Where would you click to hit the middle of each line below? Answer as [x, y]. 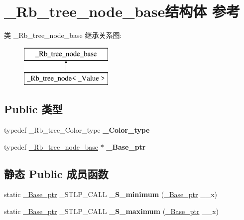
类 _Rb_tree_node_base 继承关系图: [63, 35]
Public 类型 [33, 109]
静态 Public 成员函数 [56, 173]
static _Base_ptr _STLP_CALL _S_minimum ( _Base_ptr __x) [111, 194]
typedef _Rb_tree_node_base [51, 146]
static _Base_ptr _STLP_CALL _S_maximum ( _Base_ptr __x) [111, 211]
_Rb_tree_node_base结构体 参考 [122, 11]
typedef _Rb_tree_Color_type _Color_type [77, 130]
